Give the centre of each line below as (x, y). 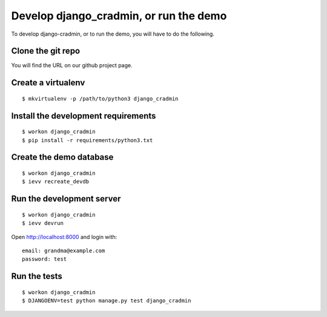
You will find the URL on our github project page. (72, 65)
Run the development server (66, 199)
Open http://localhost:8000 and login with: (64, 237)
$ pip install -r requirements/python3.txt (88, 140)
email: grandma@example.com (64, 251)
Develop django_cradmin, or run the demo (119, 16)
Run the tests (37, 276)
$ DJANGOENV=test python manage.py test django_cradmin (107, 301)
